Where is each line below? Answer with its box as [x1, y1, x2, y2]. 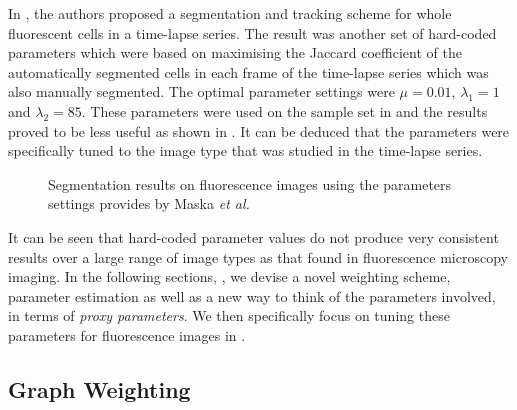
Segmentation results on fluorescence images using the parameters [48, 173, 452, 194]
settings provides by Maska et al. [48, 193, 250, 214]
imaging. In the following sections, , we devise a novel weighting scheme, [8, 266, 451, 287]
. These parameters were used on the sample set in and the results [81, 100, 488, 121]
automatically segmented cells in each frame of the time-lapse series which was [8, 61, 489, 82]
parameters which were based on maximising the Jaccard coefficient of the [8, 42, 462, 63]
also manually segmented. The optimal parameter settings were [8, 81, 395, 102]
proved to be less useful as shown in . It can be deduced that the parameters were [8, 120, 510, 141]
